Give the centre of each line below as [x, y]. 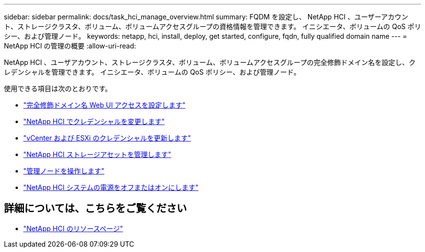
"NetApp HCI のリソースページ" [73, 228]
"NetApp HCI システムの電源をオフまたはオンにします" [111, 187]
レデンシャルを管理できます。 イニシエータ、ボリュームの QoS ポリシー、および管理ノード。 [152, 72]
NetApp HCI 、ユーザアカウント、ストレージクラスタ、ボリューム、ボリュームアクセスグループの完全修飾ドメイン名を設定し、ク [210, 62]
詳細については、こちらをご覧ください [95, 208]
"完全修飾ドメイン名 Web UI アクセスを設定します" [105, 105]
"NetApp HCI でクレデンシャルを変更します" [94, 121]
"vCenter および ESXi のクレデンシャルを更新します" [107, 138]
